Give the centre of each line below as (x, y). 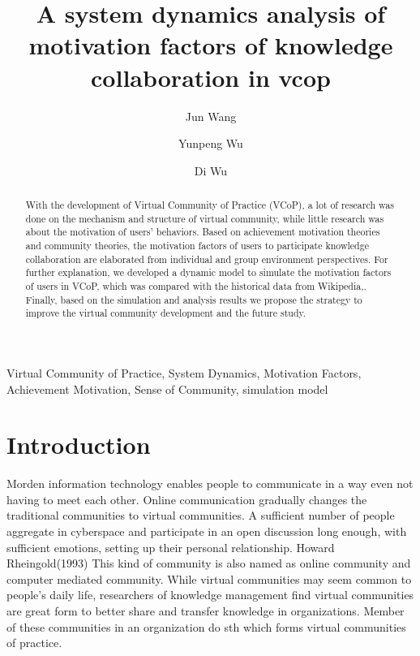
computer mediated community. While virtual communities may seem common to (209, 578)
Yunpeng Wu (211, 143)
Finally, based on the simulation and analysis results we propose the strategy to (194, 299)
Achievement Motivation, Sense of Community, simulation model (167, 388)
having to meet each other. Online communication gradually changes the (187, 499)
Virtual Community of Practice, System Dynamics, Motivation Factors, (184, 372)
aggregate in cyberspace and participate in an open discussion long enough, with (207, 531)
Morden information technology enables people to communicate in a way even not (210, 483)
